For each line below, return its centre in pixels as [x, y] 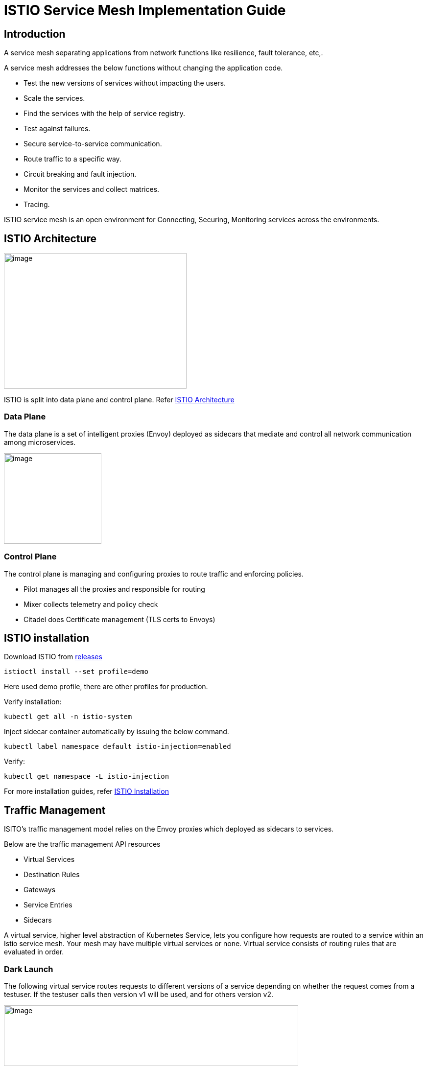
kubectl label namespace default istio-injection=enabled [118, 747]
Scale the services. [54, 98]
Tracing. [37, 205]
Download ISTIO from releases [53, 657]
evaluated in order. [34, 952]
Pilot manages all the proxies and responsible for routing [114, 589]
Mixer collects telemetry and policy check [91, 604]
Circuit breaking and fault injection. [80, 174]
